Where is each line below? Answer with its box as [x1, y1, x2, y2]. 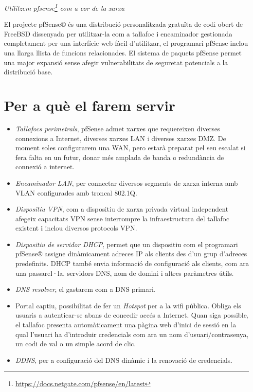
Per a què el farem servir [4, 95, 176, 115]
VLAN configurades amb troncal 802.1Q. [15, 187, 137, 197]
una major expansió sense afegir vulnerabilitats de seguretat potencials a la [4, 57, 228, 67]
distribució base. [4, 67, 53, 77]
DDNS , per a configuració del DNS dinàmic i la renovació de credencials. [15, 355, 233, 365]
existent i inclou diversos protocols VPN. [15, 223, 137, 233]
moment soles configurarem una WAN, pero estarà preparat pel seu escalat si [15, 143, 246, 153]
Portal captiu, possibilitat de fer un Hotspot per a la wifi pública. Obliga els [15, 300, 241, 310]
